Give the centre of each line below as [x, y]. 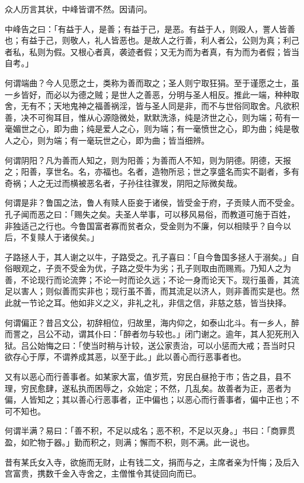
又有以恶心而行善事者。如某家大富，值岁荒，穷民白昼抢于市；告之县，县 [144, 377]
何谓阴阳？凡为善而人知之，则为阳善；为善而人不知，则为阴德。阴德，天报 [148, 160]
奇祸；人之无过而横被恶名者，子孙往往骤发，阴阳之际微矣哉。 [123, 183]
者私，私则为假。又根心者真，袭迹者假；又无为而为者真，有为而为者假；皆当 [152, 51]
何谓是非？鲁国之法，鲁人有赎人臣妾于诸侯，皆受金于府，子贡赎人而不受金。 [152, 203]
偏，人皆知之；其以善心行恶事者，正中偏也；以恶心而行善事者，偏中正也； [148, 399]
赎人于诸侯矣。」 [68, 237]
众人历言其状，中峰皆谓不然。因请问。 [78, 9]
